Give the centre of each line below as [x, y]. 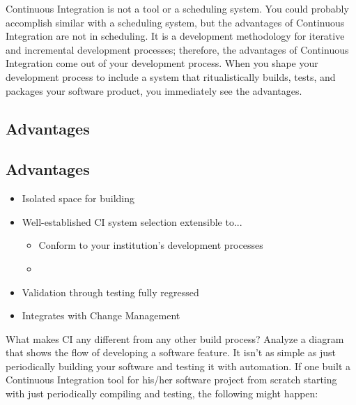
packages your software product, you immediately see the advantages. [154, 90]
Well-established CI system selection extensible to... [132, 221]
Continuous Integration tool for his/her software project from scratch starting [171, 380]
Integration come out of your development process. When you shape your [162, 63]
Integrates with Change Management [101, 315]
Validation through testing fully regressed [110, 292]
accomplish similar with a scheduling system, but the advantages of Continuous [175, 22]
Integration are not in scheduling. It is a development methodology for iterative [175, 36]
